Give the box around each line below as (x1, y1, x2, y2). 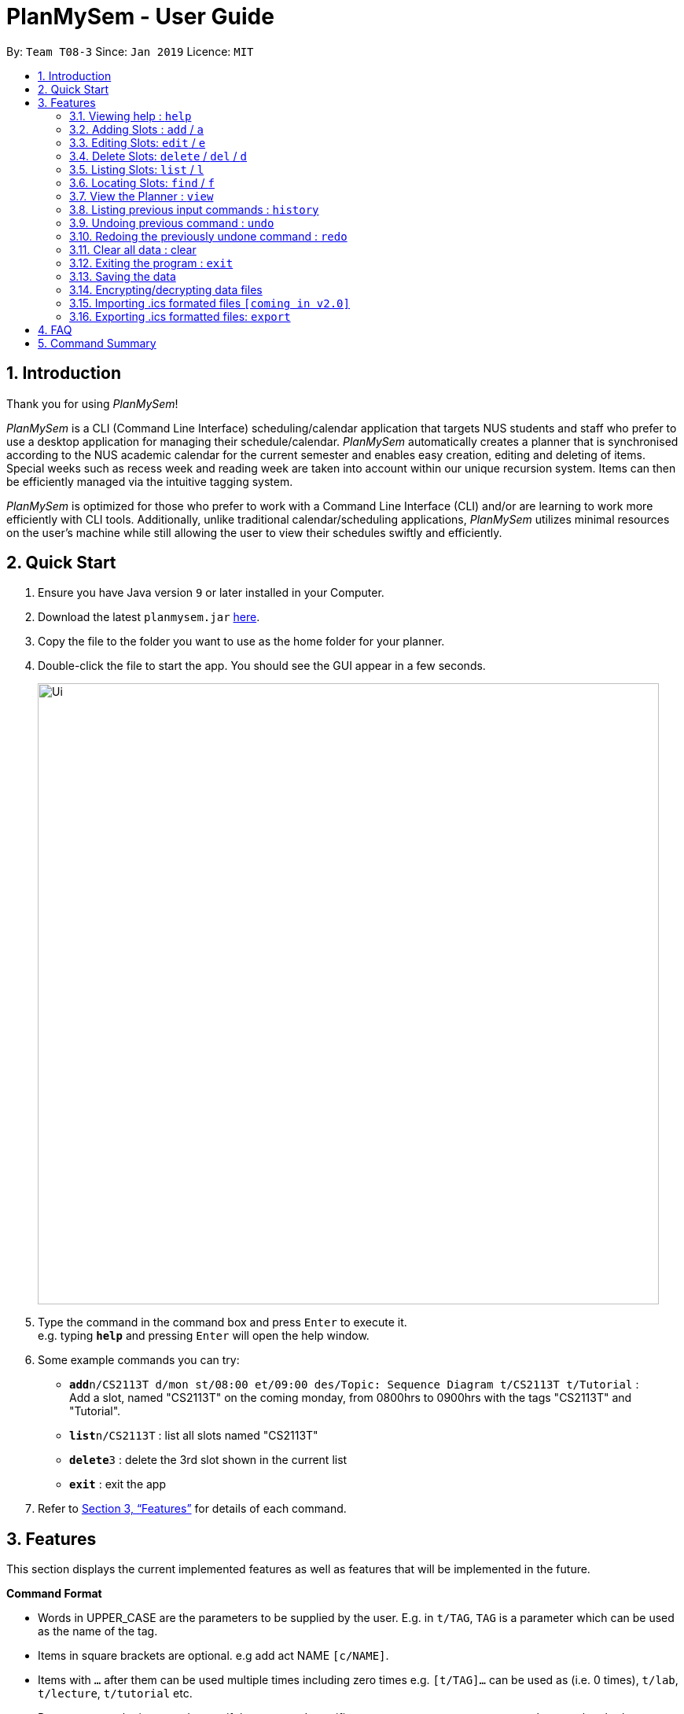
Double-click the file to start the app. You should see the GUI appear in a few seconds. (38, 659, 486, 673)
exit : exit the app (69, 1477, 166, 1491)
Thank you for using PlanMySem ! (6, 396, 178, 410)
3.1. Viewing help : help (69, 109, 192, 123)
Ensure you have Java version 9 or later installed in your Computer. (38, 586, 384, 600)
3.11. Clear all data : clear (69, 242, 197, 256)
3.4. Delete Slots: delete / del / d (69, 149, 247, 163)
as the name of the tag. (38, 1624, 158, 1639)
